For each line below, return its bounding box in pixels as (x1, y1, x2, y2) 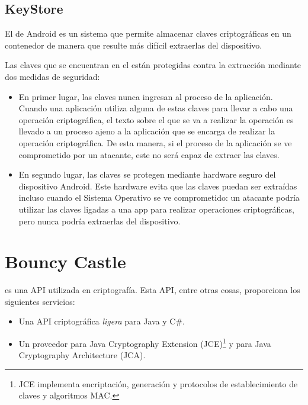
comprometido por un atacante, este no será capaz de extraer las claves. (18, 148, 280, 160)
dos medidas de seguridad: (5, 70, 100, 82)
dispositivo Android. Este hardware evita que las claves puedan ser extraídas (18, 179, 297, 192)
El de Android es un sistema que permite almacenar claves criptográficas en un (5, 27, 291, 40)
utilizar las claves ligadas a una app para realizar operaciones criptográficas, (18, 202, 294, 215)
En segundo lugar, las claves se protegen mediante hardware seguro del (18, 168, 276, 181)
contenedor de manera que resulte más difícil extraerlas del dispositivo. (5, 38, 262, 51)
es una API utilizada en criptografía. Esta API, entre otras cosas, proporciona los (5, 284, 300, 296)
